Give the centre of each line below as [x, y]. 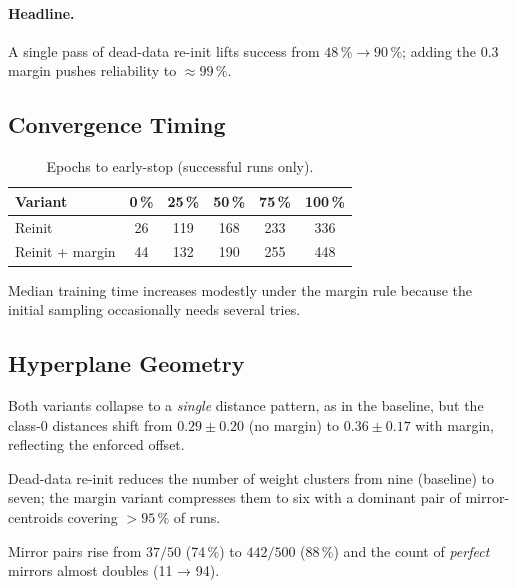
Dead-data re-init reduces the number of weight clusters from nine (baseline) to [251, 477]
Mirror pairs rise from [75, 550]
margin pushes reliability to [92, 70]
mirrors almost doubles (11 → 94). [114, 570]
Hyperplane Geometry [126, 363]
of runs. [197, 516]
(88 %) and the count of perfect [395, 550]
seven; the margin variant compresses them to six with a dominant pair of [234, 497]
